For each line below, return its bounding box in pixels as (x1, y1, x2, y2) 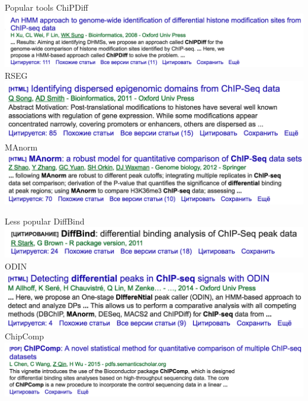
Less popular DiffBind (5, 214, 85, 227)
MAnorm (5, 140, 38, 153)
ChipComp (5, 330, 44, 342)
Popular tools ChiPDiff (5, 1, 88, 13)
